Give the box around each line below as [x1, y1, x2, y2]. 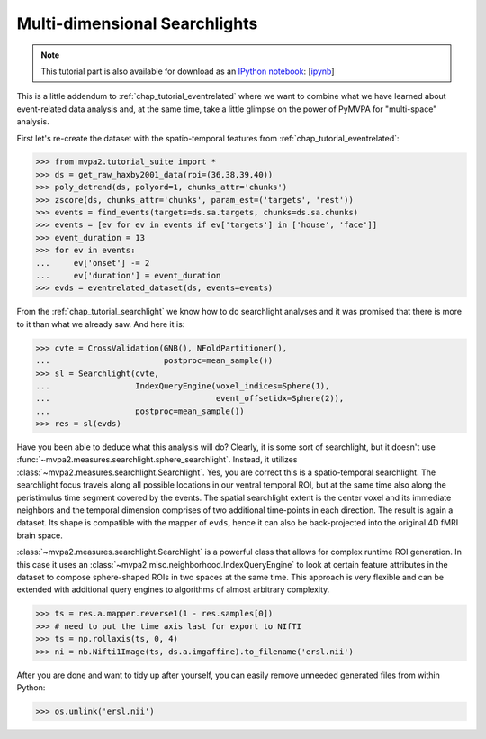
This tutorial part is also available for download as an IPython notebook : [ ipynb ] [40, 66, 335, 77]
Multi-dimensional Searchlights [16, 14, 258, 33]
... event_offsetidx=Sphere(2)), [35, 393, 345, 404]
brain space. [16, 530, 63, 541]
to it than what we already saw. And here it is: [16, 318, 185, 329]
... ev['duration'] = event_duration [35, 270, 221, 280]
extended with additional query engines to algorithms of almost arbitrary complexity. [16, 584, 330, 595]
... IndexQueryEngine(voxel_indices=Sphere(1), [35, 380, 330, 391]
